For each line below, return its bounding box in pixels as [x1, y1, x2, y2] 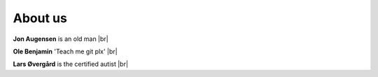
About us [13, 10, 68, 26]
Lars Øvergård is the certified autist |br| [13, 60, 129, 69]
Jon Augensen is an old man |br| [13, 35, 108, 43]
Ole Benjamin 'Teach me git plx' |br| [13, 47, 118, 55]
